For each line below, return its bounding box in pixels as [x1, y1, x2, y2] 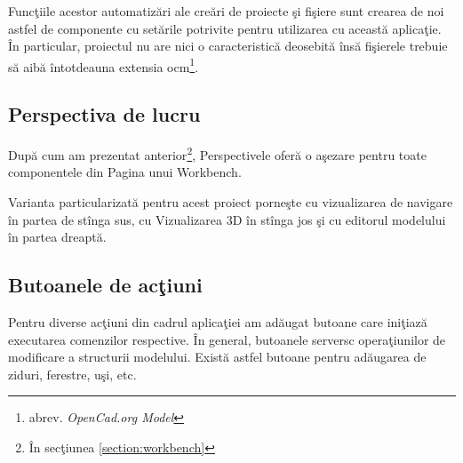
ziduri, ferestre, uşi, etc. [8, 364, 137, 383]
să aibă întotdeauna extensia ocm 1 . [8, 54, 199, 76]
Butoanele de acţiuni [8, 271, 203, 299]
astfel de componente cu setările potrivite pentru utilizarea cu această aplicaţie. [8, 19, 442, 37]
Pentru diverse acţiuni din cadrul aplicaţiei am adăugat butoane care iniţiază [8, 313, 427, 331]
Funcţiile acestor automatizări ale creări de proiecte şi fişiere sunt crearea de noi [8, 2, 444, 20]
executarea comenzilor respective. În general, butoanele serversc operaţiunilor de [8, 330, 446, 348]
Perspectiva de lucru [8, 100, 201, 128]
